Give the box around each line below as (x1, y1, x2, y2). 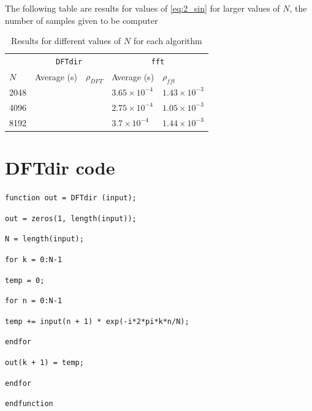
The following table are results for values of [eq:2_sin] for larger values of (5, 2, 280, 14)
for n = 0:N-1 (5, 296, 63, 306)
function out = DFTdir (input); (5, 193, 137, 202)
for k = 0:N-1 (5, 255, 63, 264)
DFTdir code (5, 154, 115, 179)
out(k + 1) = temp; (5, 358, 84, 368)
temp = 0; (5, 276, 45, 285)
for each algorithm (133, 34, 202, 47)
